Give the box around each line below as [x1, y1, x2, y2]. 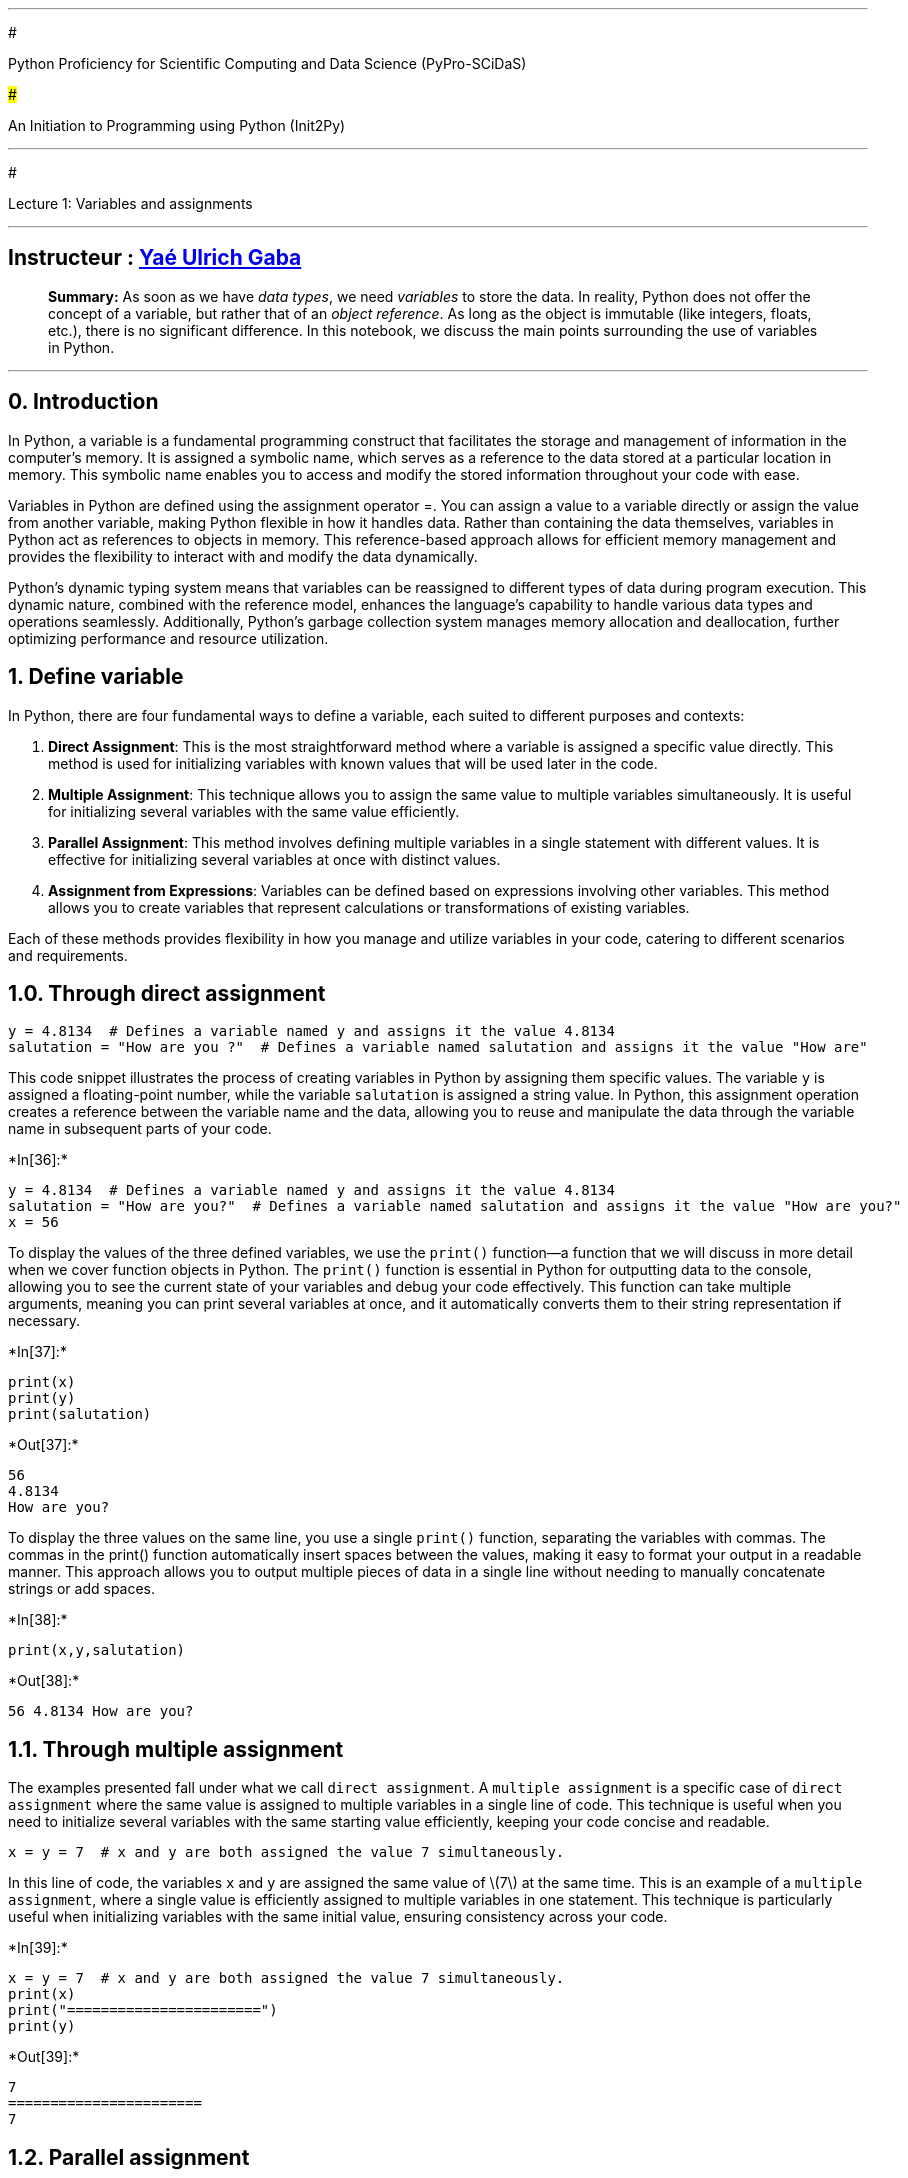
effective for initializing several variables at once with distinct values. [48, 850, 501, 868]
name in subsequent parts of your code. [8, 1120, 272, 1138]
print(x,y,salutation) [8, 1642, 186, 1659]
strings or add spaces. [8, 1580, 156, 1598]
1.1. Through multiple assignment [8, 1736, 344, 1762]
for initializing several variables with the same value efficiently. [48, 802, 460, 820]
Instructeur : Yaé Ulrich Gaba [8, 245, 302, 271]
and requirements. [8, 946, 128, 964]
